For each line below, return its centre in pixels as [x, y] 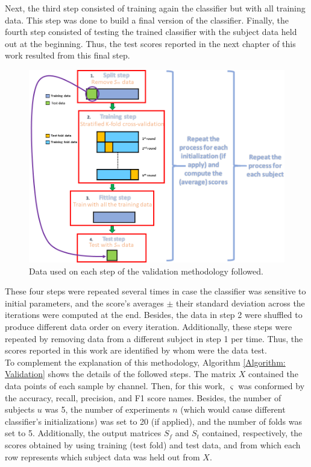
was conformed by [272, 386]
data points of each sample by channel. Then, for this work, [115, 386]
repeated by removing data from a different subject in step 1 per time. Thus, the [154, 338]
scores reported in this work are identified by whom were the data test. [136, 350]
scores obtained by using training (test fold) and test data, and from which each [153, 444]
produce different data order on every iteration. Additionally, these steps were [149, 327]
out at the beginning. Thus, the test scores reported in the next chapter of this [150, 43]
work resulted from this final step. [68, 55]
